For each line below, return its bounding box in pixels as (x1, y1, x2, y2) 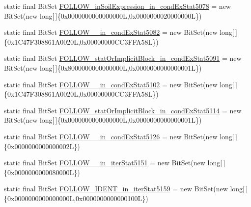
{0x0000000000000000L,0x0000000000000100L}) (4, 193, 148, 203)
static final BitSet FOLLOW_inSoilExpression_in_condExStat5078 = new (4, 1, 231, 11)
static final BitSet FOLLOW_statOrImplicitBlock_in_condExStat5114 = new (4, 105, 242, 115)
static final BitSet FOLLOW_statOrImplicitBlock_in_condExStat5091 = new (4, 53, 242, 63)
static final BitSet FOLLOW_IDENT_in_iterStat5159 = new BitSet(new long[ (4, 183, 245, 194)
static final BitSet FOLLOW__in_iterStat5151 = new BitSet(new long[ (4, 157, 223, 168)
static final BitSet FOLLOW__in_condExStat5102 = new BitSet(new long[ (4, 79, 234, 89)
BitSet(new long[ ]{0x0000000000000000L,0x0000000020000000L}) (4, 10, 202, 21)
